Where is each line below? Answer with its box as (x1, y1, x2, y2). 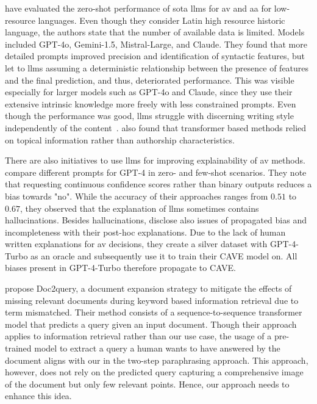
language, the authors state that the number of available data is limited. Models (5, 26, 305, 38)
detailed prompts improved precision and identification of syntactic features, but (5, 49, 305, 62)
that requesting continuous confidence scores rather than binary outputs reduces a (5, 178, 312, 190)
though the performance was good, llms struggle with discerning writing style (5, 109, 294, 122)
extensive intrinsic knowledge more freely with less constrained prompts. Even (5, 97, 296, 110)
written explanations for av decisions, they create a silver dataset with (5, 237, 268, 250)
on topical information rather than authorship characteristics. (5, 133, 235, 146)
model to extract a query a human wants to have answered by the (34, 342, 280, 355)
